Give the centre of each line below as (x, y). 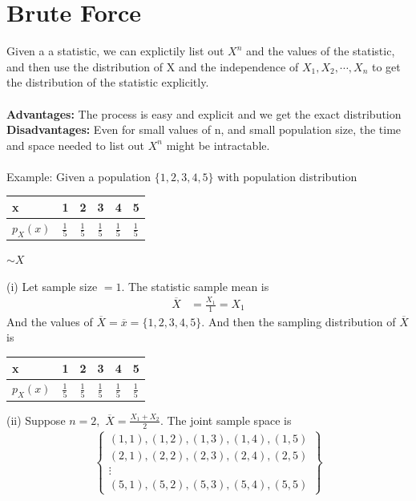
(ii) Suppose (36, 420)
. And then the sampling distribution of (299, 321)
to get (386, 66)
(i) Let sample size (52, 286)
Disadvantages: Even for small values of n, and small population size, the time (204, 129)
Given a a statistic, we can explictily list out (115, 51)
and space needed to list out (76, 145)
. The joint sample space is (226, 420)
